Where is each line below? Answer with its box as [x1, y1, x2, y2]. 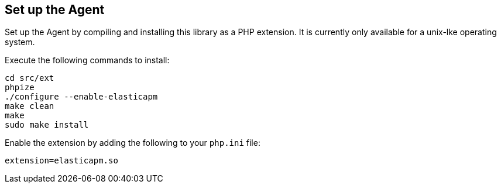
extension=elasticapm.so [5, 156, 118, 166]
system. [5, 37, 35, 47]
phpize [5, 83, 35, 93]
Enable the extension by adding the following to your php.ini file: [5, 138, 260, 148]
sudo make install [5, 120, 89, 130]
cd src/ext [5, 73, 54, 83]
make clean [5, 101, 54, 111]
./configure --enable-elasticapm [5, 92, 158, 102]
